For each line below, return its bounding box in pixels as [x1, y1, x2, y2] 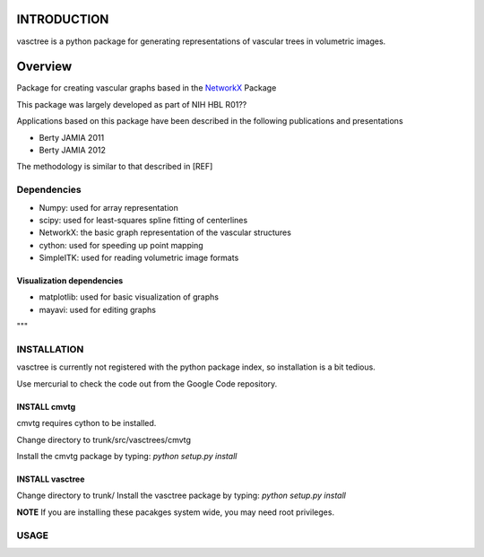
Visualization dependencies [16, 275, 124, 286]
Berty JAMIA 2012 [39, 144, 107, 155]
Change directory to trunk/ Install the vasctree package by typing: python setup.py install [16, 490, 347, 501]
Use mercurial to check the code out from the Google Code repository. [16, 378, 278, 389]
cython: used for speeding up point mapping [39, 239, 203, 250]
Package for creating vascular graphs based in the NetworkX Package [16, 83, 277, 93]
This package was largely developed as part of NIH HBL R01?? [16, 99, 247, 109]
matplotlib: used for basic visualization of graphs [39, 292, 220, 302]
